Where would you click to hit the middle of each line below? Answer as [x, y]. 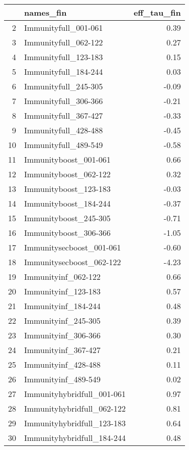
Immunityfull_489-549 [64, 145]
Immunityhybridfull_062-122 [75, 408]
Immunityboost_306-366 [68, 233]
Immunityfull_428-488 [64, 130]
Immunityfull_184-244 [64, 71]
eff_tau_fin [157, 12]
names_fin [45, 12]
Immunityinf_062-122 [63, 277]
